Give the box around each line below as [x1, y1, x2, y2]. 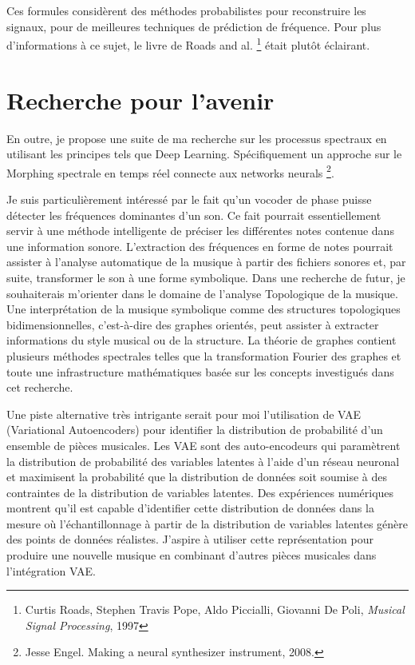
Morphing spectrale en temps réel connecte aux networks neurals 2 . [6, 161, 334, 181]
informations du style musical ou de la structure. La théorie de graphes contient [6, 332, 397, 348]
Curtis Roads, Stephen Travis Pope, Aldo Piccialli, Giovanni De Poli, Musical [25, 601, 405, 618]
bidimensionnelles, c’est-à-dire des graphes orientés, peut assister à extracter [6, 316, 379, 332]
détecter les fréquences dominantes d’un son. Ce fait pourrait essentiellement [6, 206, 381, 223]
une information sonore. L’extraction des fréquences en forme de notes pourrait [6, 237, 393, 254]
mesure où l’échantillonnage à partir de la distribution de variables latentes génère [6, 515, 408, 532]
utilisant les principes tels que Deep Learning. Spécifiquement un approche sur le [6, 145, 402, 162]
